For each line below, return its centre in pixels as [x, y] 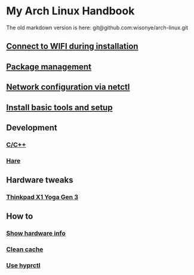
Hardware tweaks [40, 180]
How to [20, 216]
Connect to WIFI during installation [72, 46]
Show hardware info [36, 233]
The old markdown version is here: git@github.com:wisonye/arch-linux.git [97, 27]
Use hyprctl [23, 265]
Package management [49, 67]
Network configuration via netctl [68, 87]
